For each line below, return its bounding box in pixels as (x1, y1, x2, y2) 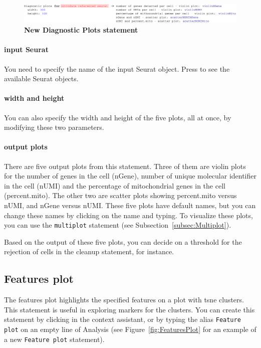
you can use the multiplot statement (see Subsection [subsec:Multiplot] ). (4, 220, 231, 230)
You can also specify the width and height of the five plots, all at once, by (4, 112, 231, 122)
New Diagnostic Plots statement (24, 25, 138, 35)
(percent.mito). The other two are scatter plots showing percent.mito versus (4, 190, 237, 201)
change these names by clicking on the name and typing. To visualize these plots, (4, 210, 253, 220)
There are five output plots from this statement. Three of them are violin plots (4, 160, 246, 171)
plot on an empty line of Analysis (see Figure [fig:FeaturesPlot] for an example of (4, 324, 256, 334)
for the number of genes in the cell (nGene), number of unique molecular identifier (4, 170, 256, 181)
